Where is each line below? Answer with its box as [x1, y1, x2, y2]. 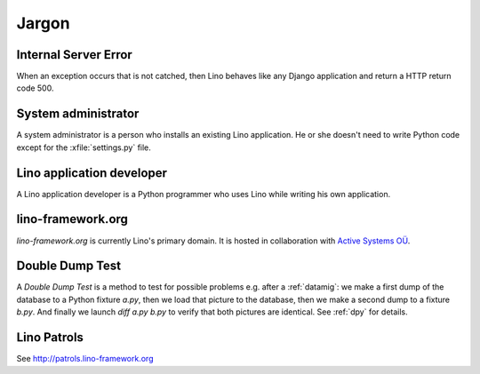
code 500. [16, 83, 54, 93]
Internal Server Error [16, 47, 132, 62]
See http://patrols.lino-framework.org [16, 354, 154, 364]
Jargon [16, 13, 70, 33]
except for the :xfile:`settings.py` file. [16, 142, 151, 153]
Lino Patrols [16, 330, 84, 346]
